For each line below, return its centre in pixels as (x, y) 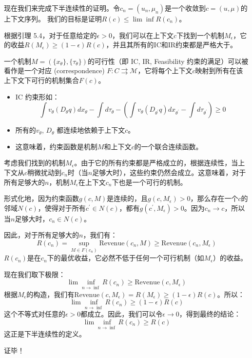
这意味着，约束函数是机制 (56, 146)
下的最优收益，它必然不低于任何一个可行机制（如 (126, 258)
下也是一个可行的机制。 (149, 182)
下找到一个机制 (200, 35)
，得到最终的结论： (210, 314)
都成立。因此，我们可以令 (122, 314)
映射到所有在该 (219, 70)
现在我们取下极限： (35, 274)
